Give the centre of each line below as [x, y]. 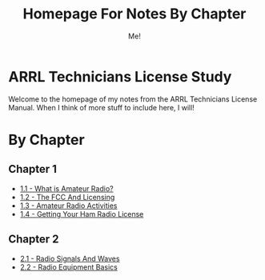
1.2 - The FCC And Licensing [67, 197]
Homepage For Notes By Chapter [135, 14]
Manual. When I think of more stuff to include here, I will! [101, 107]
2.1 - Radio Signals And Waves [70, 258]
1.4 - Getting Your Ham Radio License [82, 214]
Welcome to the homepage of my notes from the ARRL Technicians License [133, 99]
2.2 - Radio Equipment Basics [68, 267]
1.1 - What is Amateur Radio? [66, 188]
